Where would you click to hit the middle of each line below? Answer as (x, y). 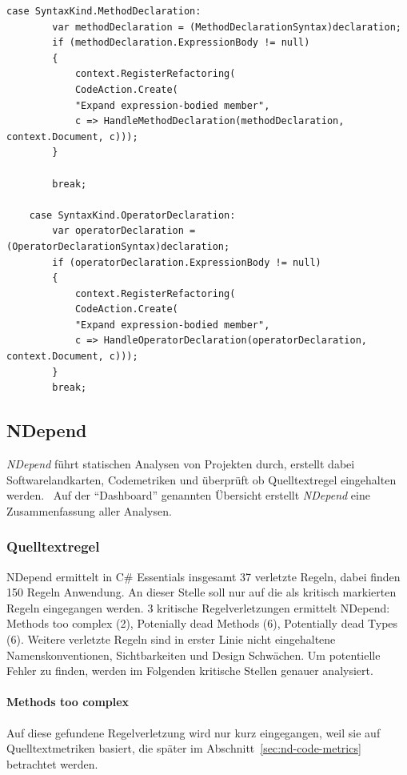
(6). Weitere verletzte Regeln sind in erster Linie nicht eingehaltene (171, 639)
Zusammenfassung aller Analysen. (89, 510)
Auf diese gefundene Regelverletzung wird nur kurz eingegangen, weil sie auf (194, 732)
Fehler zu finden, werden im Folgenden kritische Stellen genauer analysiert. (190, 671)
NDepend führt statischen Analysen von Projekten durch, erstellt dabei (181, 464)
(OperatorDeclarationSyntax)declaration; (118, 246)
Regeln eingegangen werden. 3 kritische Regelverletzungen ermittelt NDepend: (198, 607)
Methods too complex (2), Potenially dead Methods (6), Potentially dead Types (202, 623)
